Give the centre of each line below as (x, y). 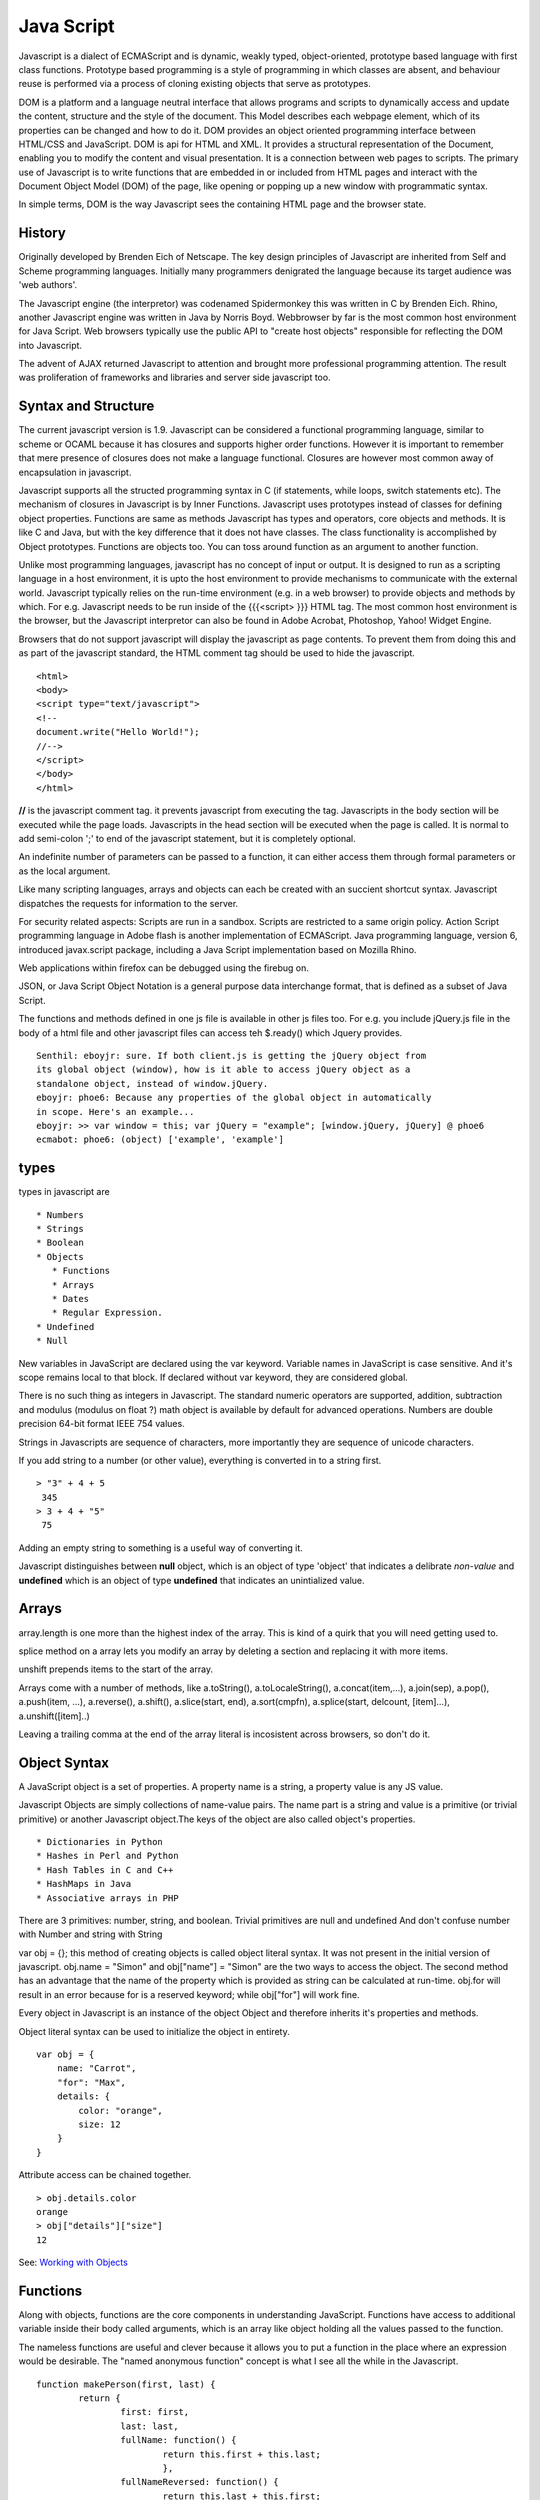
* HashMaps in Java (84, 1884)
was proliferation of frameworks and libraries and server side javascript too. (174, 377)
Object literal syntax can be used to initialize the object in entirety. (154, 2031)
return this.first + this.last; (242, 2454)
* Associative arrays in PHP (107, 1898)
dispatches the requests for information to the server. (128, 903)
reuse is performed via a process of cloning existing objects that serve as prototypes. (195, 84)
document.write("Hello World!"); (118, 732)
